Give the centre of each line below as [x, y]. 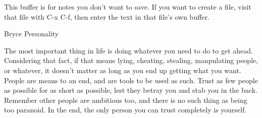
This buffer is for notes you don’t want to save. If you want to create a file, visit [128, 7]
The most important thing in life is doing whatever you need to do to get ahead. [128, 50]
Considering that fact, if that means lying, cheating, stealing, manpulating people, [131, 60]
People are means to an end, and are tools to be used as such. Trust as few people [131, 80]
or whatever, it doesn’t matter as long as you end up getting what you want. [123, 70]
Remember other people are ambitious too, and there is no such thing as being [126, 100]
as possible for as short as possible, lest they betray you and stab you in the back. [131, 90]
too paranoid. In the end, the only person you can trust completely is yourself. [125, 110]
